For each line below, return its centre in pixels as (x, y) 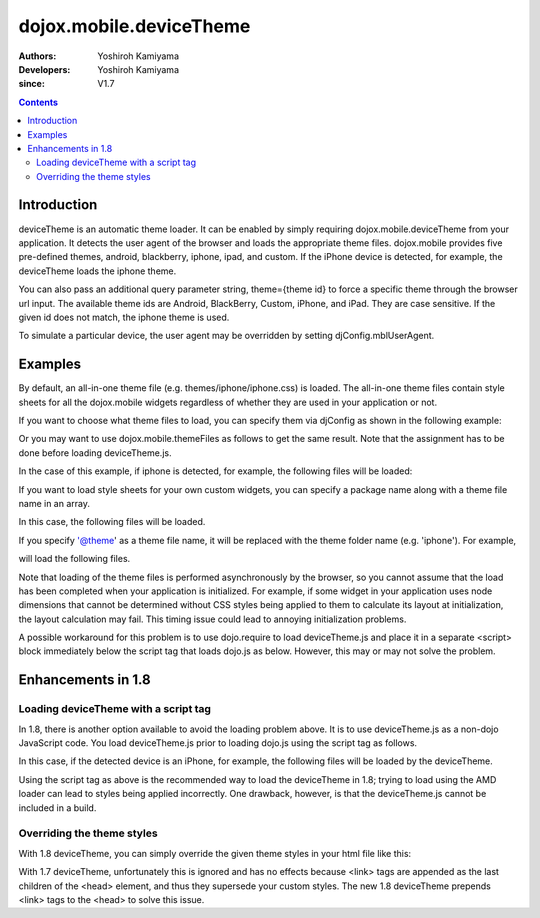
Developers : (44, 69)
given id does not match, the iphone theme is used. (124, 317)
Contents (38, 102)
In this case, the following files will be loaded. (112, 522)
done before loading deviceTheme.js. (95, 452)
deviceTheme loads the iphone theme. (97, 271)
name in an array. (54, 503)
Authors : (37, 56)
